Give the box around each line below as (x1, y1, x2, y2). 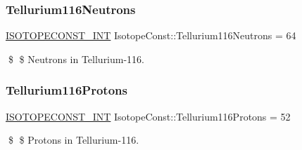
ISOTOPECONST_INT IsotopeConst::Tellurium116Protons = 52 (6, 109, 291, 123)
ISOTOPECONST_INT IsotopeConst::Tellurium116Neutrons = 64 (6, 28, 296, 43)
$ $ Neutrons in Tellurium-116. (8, 51, 145, 66)
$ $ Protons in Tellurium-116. (8, 132, 139, 147)
